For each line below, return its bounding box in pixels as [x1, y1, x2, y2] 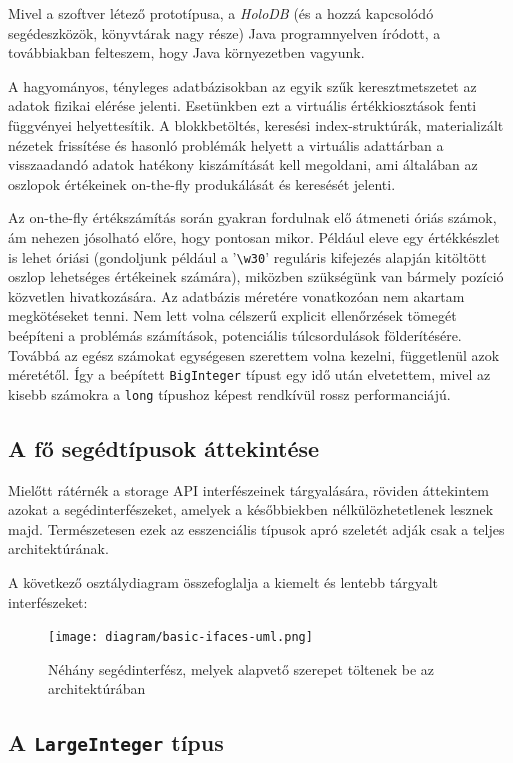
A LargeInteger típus [8, 727, 224, 758]
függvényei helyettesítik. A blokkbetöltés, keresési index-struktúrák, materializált [8, 114, 504, 135]
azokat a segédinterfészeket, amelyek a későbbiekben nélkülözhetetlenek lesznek [8, 499, 494, 520]
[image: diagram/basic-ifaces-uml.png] [48, 630, 313, 645]
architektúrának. [8, 538, 109, 559]
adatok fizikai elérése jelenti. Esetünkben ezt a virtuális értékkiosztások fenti [8, 95, 477, 116]
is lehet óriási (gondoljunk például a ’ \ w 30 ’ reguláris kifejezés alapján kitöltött [8, 246, 487, 267]
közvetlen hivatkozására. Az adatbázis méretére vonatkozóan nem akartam [8, 285, 465, 306]
